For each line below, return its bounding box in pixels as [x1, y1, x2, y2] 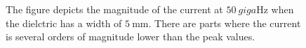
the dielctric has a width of [6, 15, 122, 30]
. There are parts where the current [148, 15, 301, 30]
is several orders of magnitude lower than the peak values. [6, 29, 255, 44]
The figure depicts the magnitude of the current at [6, 2, 223, 16]
